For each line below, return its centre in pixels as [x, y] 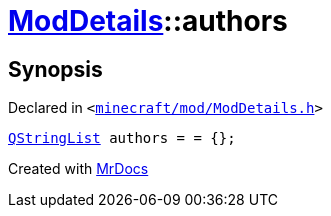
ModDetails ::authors [148, 21]
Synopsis [55, 69]
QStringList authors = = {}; [122, 138]
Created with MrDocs [78, 169]
